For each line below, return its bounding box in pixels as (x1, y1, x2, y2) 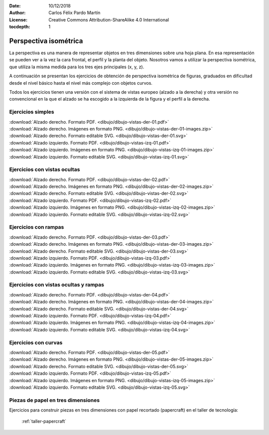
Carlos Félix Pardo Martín (48, 10, 101, 16)
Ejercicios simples (9, 109, 54, 116)
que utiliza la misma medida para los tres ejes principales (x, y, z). (9, 64, 144, 70)
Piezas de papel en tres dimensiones (9, 397, 100, 404)
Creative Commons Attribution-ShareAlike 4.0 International (48, 16, 169, 22)
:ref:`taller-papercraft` (21, 419, 67, 425)
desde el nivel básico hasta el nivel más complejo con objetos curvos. (9, 80, 153, 86)
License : (9, 16, 27, 22)
